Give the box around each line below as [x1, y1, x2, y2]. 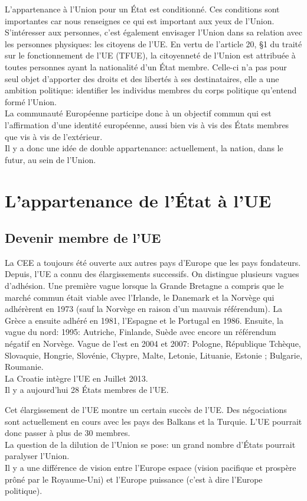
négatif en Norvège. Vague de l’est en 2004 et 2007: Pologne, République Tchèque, [5, 337, 301, 350]
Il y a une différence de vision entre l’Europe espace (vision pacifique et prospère [5, 461, 296, 473]
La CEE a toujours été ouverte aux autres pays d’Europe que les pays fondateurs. [5, 256, 301, 268]
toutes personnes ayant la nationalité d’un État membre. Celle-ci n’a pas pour [5, 60, 287, 73]
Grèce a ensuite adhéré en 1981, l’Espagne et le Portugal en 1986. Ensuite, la [5, 314, 283, 326]
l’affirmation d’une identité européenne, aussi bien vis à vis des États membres [5, 118, 289, 131]
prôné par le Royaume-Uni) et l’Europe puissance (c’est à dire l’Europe [5, 473, 263, 485]
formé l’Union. [5, 95, 57, 108]
